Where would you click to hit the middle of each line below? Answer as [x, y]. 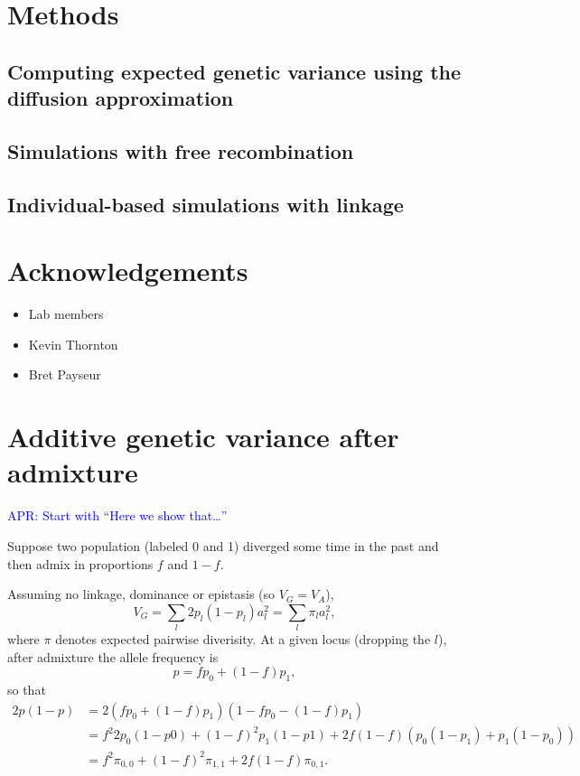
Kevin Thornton [73, 344]
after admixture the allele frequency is [113, 656]
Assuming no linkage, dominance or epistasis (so [141, 594]
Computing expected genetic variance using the [234, 71]
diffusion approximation [121, 98]
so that [27, 690]
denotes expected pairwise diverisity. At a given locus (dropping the [243, 639]
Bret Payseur [65, 374]
